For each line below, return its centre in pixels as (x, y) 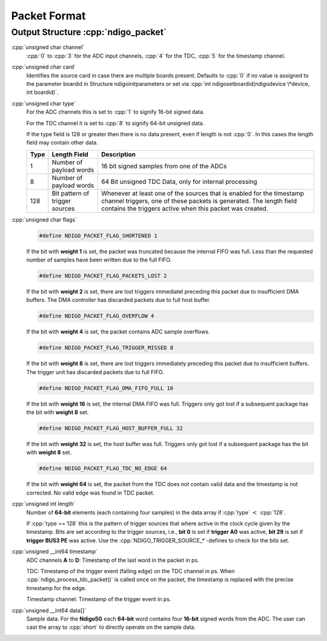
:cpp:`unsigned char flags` (44, 219)
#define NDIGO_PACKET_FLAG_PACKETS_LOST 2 (103, 276)
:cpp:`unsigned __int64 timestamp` (54, 551)
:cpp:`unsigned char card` (44, 67)
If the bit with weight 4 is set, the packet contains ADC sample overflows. (118, 332)
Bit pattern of (71, 193)
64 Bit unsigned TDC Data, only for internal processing (179, 182)
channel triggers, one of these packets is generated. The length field (199, 201)
